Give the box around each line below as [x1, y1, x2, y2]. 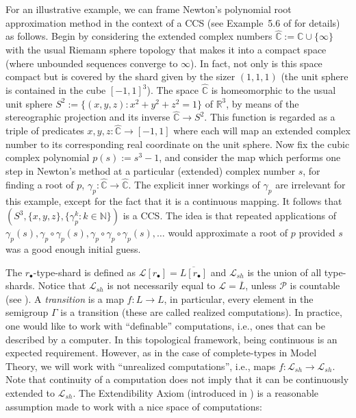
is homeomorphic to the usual [211, 83, 336, 97]
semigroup [5, 305, 49, 319]
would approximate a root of [168, 225, 288, 240]
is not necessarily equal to [107, 278, 216, 293]
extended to [5, 385, 55, 399]
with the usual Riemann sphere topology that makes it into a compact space [5, 42, 327, 56]
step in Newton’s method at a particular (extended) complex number [5, 164, 295, 177]
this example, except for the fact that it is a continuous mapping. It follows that [5, 193, 342, 208]
